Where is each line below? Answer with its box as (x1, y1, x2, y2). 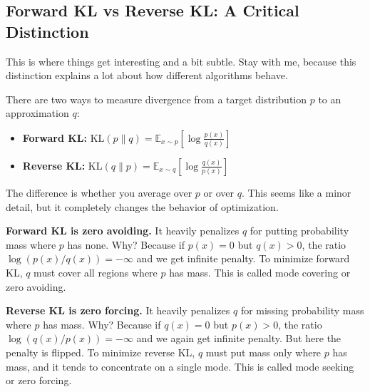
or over (203, 185, 234, 200)
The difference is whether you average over (6, 185, 192, 200)
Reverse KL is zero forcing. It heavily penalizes (6, 303, 230, 318)
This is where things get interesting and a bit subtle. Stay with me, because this (6, 53, 356, 68)
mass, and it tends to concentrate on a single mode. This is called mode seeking (6, 359, 354, 373)
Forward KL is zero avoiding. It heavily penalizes (6, 223, 240, 238)
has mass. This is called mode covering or (169, 264, 351, 279)
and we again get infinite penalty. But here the (136, 331, 341, 346)
